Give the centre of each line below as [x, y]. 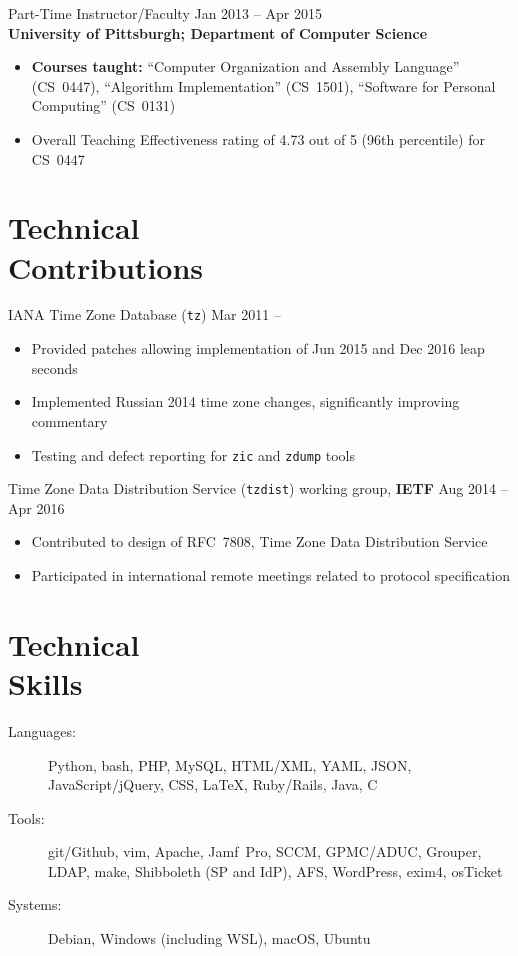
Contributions [106, 266]
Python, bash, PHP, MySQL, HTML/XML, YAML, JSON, [230, 764]
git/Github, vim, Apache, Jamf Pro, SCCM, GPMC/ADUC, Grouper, [265, 851]
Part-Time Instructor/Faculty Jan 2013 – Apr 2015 [165, 13]
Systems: [35, 904]
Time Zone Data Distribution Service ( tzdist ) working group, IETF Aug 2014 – [258, 488]
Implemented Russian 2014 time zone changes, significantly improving [245, 401]
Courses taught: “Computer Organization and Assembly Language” [245, 66]
